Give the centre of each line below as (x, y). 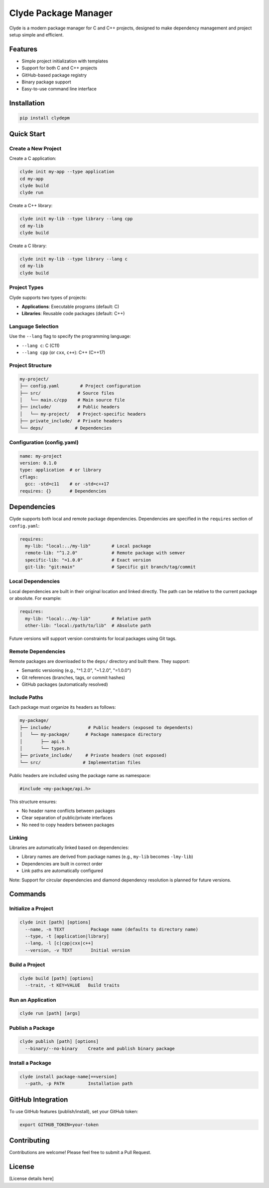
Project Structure (30, 365)
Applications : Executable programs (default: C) (70, 306)
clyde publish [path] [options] (59, 1041)
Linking (18, 838)
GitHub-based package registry (54, 75)
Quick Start (27, 134)
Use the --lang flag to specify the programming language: (70, 336)
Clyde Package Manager (61, 13)
